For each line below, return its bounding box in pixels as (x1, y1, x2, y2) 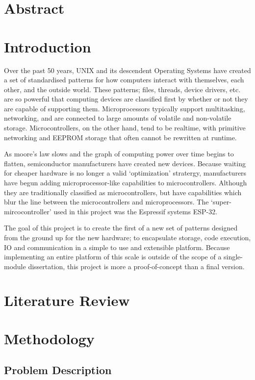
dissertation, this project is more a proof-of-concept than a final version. (28, 261, 245, 271)
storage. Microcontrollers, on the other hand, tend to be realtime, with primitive (4, 123, 246, 133)
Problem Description (4, 362, 112, 377)
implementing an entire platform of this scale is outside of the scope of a (4, 252, 222, 262)
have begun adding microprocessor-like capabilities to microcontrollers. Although (4, 177, 247, 188)
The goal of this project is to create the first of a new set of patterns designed (4, 223, 238, 233)
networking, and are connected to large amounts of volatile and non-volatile (4, 113, 231, 123)
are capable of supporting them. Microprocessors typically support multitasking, (4, 103, 245, 113)
